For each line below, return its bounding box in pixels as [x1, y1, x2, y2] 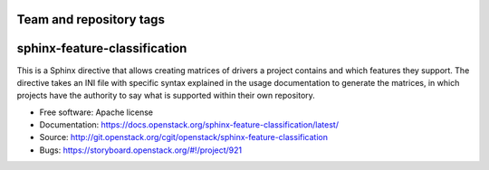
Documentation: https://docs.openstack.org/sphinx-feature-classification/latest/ [39, 119, 340, 130]
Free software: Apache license [39, 107, 154, 118]
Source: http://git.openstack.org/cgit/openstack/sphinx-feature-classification [39, 132, 328, 143]
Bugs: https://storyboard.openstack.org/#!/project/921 [39, 145, 243, 156]
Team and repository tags [16, 12, 165, 27]
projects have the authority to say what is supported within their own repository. [16, 90, 316, 101]
